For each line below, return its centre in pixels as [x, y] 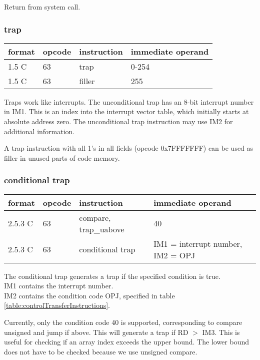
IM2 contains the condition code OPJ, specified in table [89, 295]
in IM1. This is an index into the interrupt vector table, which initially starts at [126, 111]
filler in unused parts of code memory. [62, 157]
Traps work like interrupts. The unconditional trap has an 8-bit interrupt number [129, 101]
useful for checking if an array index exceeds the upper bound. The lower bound [126, 342]
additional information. [39, 131]
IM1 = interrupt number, [198, 243]
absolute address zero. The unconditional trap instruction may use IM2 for [118, 121]
